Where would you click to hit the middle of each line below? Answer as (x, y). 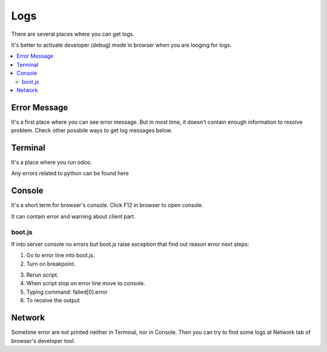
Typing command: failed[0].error (67, 292)
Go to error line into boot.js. (61, 256)
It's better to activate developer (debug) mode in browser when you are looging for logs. (121, 45)
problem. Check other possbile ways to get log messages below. (92, 130)
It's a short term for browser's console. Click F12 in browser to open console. (107, 205)
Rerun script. (42, 275)
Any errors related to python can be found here (70, 174)
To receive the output (53, 300)
